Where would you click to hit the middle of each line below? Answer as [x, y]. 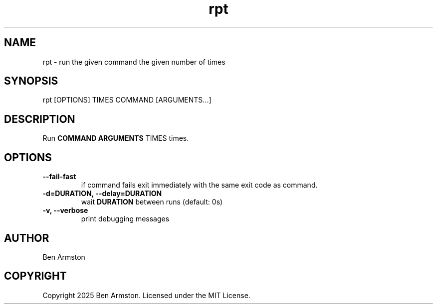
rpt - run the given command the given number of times [134, 62]
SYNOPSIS [31, 81]
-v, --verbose [65, 210]
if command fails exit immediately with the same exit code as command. [199, 185]
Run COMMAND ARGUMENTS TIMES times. [116, 138]
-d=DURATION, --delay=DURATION [102, 194]
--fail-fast [59, 177]
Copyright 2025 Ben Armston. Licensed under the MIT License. [146, 295]
